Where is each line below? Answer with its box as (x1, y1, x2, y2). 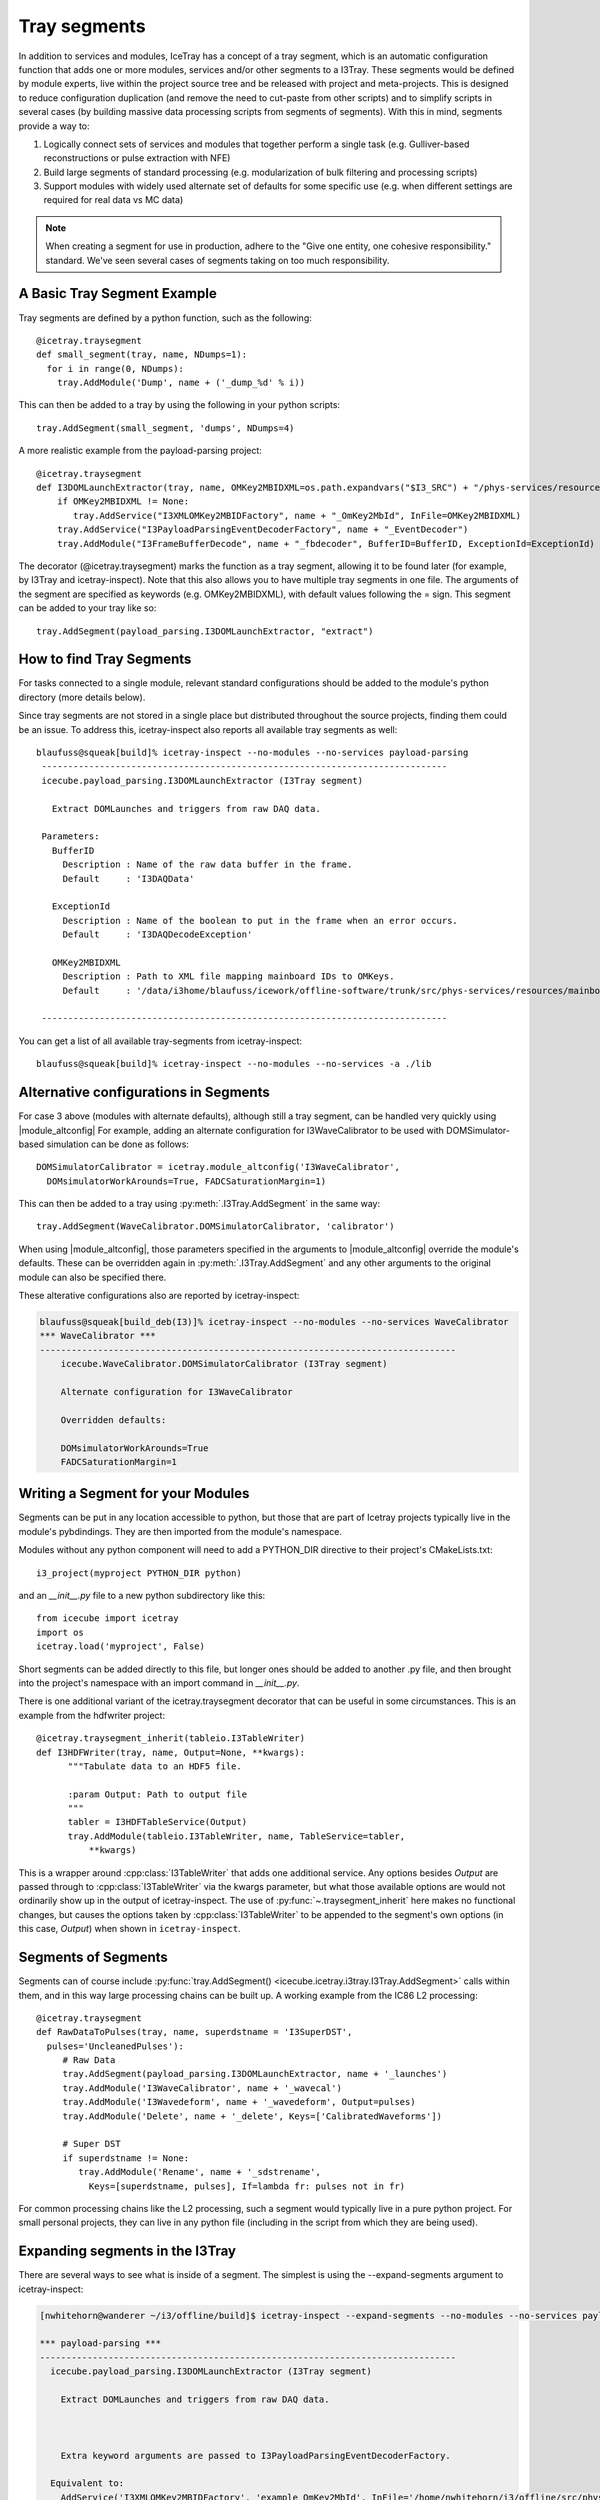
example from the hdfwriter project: (18, 1709, 165, 1721)
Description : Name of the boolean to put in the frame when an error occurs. (62, 915, 459, 926)
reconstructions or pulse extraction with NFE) (43, 152, 231, 164)
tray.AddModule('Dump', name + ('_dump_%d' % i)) (56, 377, 305, 389)
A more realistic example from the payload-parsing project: (18, 445, 262, 457)
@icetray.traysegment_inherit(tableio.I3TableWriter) (36, 1733, 305, 1744)
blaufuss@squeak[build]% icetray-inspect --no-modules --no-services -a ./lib (36, 1058, 432, 1070)
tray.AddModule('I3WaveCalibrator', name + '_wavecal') (62, 2082, 342, 2094)
